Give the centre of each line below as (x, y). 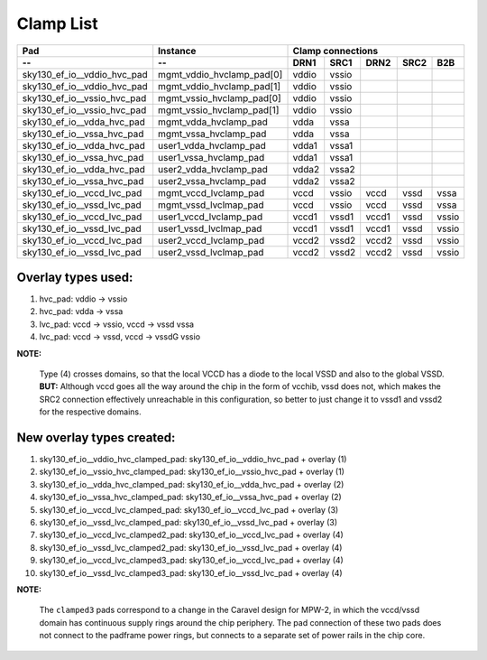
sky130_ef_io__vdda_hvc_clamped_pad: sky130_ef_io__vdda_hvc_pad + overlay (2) (192, 484)
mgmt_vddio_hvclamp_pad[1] (220, 86)
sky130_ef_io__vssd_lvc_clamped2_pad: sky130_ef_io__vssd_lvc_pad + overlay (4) (191, 547)
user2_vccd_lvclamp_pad (211, 240)
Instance (177, 51)
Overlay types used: (75, 277)
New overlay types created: (96, 437)
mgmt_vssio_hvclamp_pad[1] (219, 110)
